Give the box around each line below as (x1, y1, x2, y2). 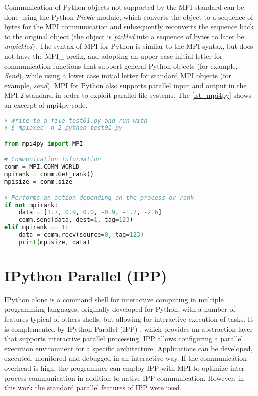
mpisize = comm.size (4, 178, 73, 186)
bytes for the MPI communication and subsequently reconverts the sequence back (4, 21, 254, 32)
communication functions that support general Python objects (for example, (4, 60, 238, 71)
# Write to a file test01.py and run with (4, 117, 148, 124)
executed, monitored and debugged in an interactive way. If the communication (4, 353, 247, 363)
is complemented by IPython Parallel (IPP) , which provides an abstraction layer (4, 323, 253, 334)
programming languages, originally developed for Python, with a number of (4, 304, 235, 314)
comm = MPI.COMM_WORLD (4, 163, 80, 171)
